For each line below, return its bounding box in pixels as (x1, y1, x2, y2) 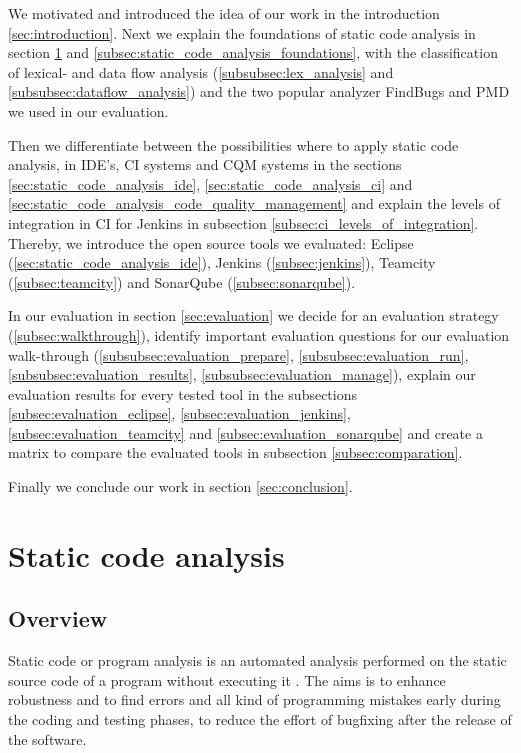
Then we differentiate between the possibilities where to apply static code (8, 134, 459, 155)
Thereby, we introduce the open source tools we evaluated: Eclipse (8, 232, 414, 253)
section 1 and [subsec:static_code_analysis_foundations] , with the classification (8, 42, 498, 63)
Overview (8, 603, 108, 634)
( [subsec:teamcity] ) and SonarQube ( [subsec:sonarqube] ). (8, 271, 356, 292)
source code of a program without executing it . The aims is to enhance (8, 669, 446, 690)
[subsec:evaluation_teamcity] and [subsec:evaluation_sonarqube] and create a (8, 422, 483, 443)
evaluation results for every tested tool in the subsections (8, 383, 358, 404)
